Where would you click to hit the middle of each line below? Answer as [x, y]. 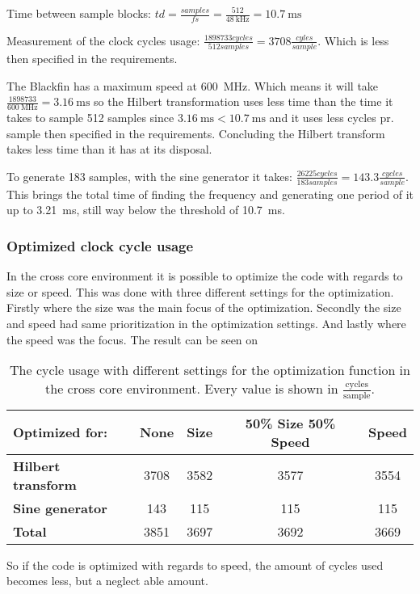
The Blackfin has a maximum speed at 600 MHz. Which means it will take [193, 85]
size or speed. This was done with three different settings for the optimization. [200, 291]
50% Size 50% [290, 423]
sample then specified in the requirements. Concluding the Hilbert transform [196, 133]
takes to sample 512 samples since [90, 118]
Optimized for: [61, 432]
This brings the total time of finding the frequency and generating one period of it [210, 194]
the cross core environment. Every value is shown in [192, 389]
